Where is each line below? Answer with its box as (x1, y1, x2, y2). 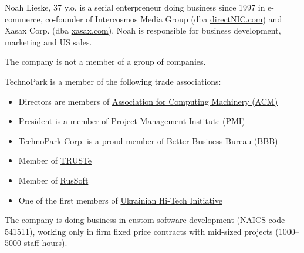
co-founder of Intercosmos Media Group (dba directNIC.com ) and (45, 12, 282, 25)
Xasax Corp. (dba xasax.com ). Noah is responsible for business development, (5, 24, 281, 36)
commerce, (5, 12, 43, 25)
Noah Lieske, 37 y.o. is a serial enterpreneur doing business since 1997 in (5, 1, 265, 13)
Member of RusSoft (18, 174, 89, 186)
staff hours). (23, 237, 67, 249)
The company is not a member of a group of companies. (5, 55, 206, 68)
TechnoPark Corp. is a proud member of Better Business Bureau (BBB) (18, 134, 278, 147)
